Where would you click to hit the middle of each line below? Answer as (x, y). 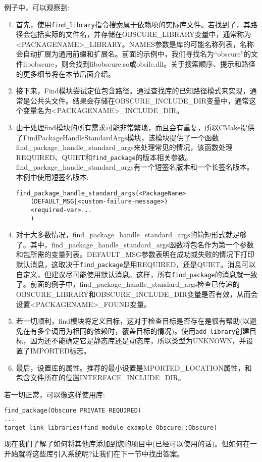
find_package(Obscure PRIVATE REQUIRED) (73, 411)
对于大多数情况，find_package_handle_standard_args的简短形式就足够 (131, 235)
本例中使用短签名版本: (52, 177)
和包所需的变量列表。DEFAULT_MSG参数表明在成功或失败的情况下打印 (135, 254)
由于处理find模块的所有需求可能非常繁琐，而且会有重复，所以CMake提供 (135, 127)
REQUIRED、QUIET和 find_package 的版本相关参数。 (104, 157)
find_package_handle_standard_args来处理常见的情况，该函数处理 (124, 147)
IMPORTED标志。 (60, 350)
